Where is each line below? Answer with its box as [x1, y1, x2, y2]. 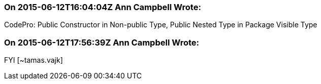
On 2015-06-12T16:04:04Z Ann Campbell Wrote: [4, 2, 201, 12]
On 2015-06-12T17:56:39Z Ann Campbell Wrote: [4, 37, 199, 48]
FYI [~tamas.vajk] [4, 56, 63, 65]
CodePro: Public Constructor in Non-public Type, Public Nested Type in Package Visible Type [4, 20, 317, 29]
